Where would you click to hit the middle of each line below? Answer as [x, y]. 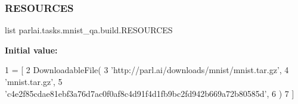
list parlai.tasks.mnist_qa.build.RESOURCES [89, 30]
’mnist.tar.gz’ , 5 [34, 81]
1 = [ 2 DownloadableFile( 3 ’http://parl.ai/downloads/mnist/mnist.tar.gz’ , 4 [147, 70]
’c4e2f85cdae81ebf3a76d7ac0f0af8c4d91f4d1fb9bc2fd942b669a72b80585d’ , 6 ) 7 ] [150, 93]
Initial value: [31, 50]
